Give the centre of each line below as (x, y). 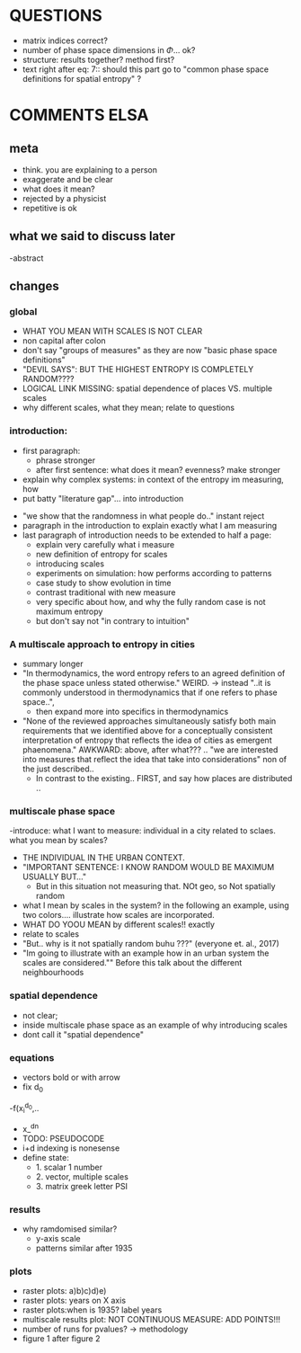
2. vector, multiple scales (82, 1176)
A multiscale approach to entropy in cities (102, 644)
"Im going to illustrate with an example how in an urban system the (146, 953)
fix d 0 (32, 1087)
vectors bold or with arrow (71, 1077)
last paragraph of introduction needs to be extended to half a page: (147, 535)
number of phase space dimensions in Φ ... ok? (109, 49)
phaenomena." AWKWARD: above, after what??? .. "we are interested (150, 750)
